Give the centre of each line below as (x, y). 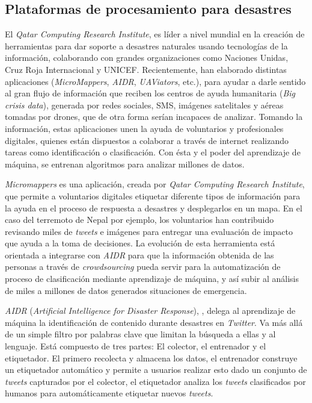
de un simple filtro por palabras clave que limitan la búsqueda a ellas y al (140, 334)
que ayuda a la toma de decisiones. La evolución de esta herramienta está (140, 243)
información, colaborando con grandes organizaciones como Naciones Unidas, (147, 58)
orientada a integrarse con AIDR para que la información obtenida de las (139, 255)
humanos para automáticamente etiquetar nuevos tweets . (109, 393)
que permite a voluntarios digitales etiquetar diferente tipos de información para (153, 195)
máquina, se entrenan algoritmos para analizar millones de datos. (125, 164)
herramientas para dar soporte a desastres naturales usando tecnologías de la (146, 45)
